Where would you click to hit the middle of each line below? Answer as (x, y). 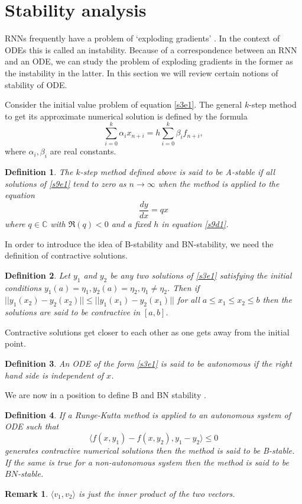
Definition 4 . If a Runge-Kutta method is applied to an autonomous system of (148, 414)
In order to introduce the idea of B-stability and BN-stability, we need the (139, 243)
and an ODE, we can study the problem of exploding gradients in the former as (149, 61)
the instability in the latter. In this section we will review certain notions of (142, 72)
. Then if (183, 287)
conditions (23, 287)
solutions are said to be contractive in (73, 312)
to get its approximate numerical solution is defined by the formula (126, 116)
